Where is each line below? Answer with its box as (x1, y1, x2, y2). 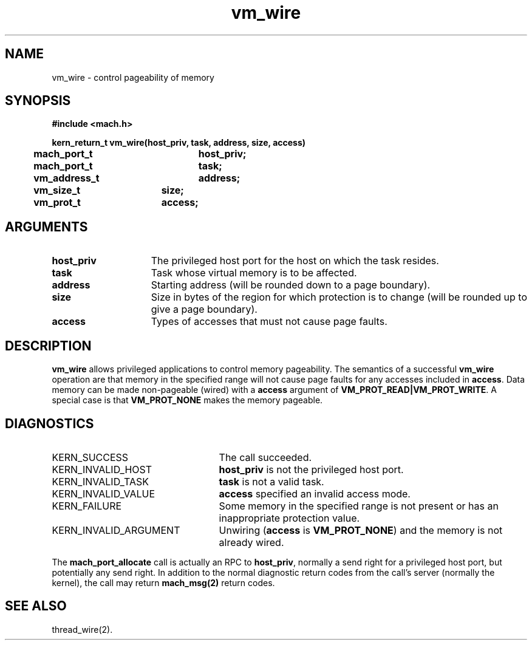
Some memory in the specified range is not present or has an (219, 499, 499, 512)
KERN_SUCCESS (52, 451, 129, 463)
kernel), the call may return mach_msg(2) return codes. (52, 577, 275, 588)
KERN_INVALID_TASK (52, 475, 149, 488)
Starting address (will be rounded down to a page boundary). (151, 279, 431, 292)
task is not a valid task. (219, 475, 324, 488)
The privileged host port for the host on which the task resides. (151, 254, 439, 267)
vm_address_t (33, 172, 100, 185)
